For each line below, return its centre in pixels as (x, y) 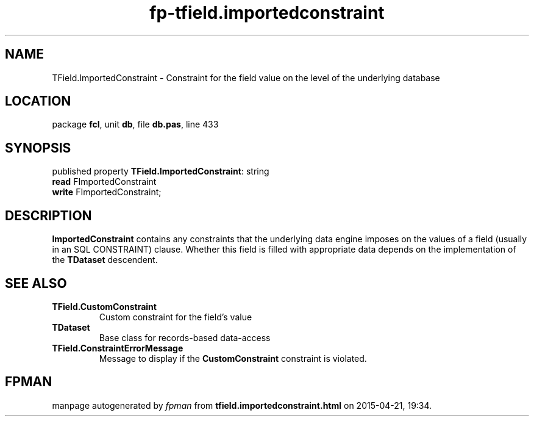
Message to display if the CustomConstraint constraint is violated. (233, 358)
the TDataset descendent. (105, 260)
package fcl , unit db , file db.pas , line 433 (135, 124)
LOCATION (38, 101)
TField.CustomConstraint (104, 306)
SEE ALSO (36, 283)
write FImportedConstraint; (107, 192)
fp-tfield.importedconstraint (267, 13)
